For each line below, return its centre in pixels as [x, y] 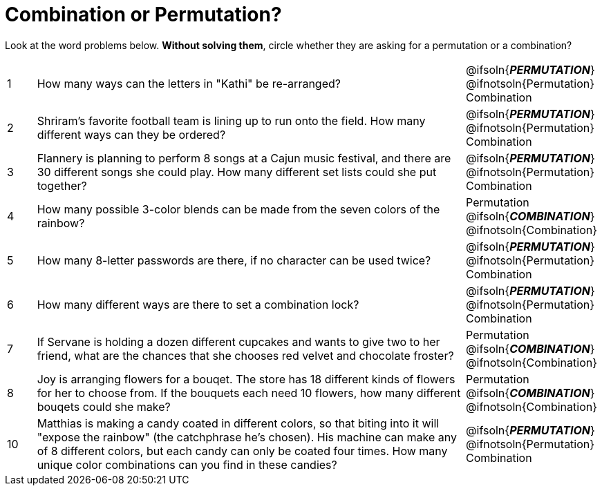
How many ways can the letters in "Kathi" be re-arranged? [189, 83]
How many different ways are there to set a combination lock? [198, 304]
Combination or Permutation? [143, 15]
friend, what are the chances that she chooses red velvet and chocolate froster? [245, 355]
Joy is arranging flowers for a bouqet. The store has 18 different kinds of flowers [246, 379]
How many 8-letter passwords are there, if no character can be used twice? [234, 260]
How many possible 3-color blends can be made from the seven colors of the [238, 209]
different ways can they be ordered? [131, 134]
